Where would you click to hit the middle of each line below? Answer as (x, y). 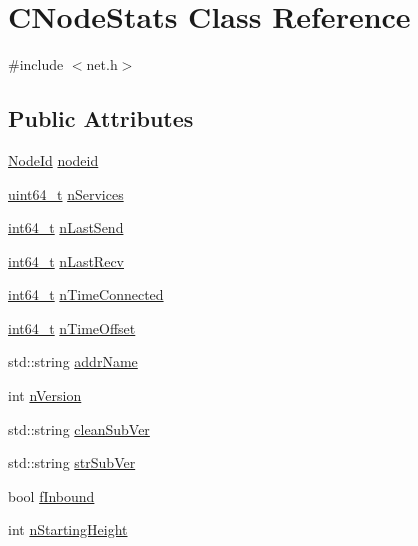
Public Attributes (101, 118)
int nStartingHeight (68, 529)
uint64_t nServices (66, 193)
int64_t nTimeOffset (72, 327)
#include (36, 64)
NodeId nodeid (53, 159)
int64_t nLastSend (66, 227)
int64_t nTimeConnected (86, 294)
